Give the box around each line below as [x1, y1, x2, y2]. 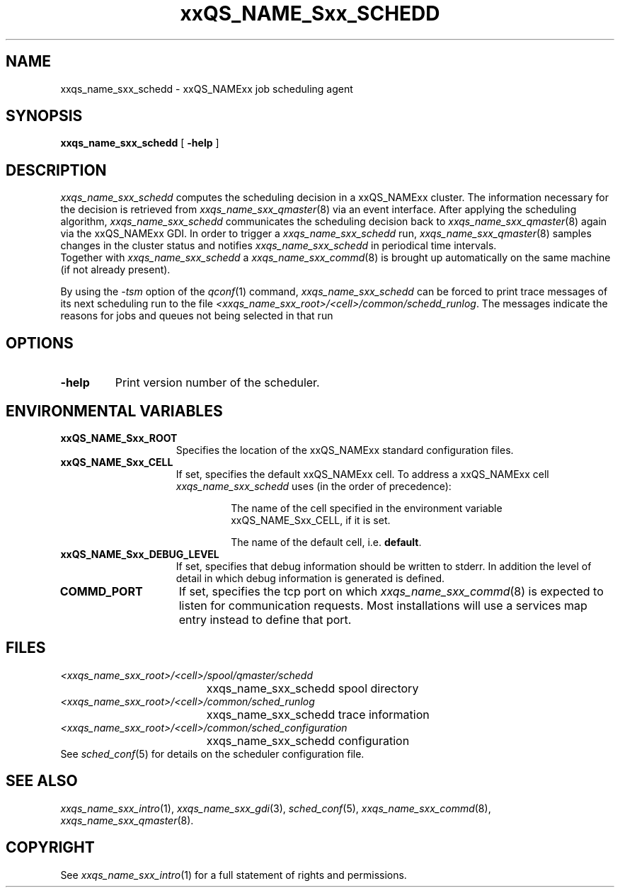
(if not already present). [60, 263, 171, 276]
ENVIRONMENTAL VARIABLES [6, 402, 223, 420]
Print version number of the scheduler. [115, 375, 320, 390]
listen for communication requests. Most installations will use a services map [178, 598, 587, 613]
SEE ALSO [6, 772, 78, 790]
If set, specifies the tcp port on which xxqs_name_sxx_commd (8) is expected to [178, 584, 604, 598]
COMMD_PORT [59, 584, 143, 598]
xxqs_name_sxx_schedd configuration [206, 733, 410, 748]
